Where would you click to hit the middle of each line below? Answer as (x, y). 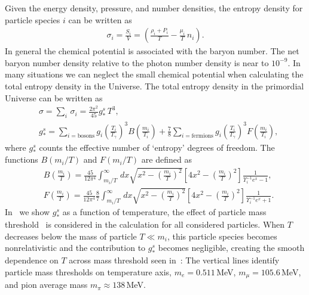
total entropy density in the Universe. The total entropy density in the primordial (154, 86)
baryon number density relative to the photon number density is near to (137, 62)
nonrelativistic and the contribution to (75, 248)
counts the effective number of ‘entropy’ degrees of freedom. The (157, 147)
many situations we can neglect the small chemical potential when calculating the (154, 74)
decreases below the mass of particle (71, 236)
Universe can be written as (54, 97)
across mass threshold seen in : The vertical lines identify (174, 260)
